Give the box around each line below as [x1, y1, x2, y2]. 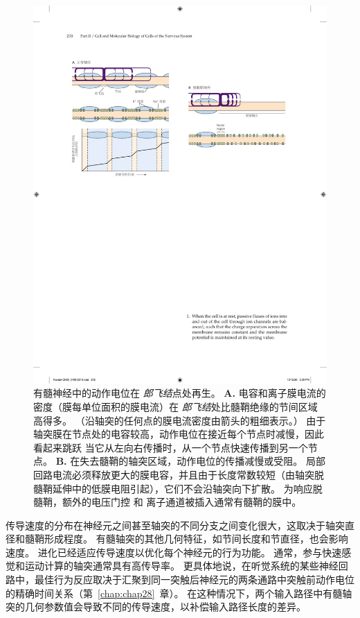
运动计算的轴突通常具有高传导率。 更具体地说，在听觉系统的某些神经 [24, 558, 339, 573]
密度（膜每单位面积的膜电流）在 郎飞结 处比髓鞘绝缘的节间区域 [33, 399, 318, 413]
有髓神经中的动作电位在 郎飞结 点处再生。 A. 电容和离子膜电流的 [33, 386, 326, 400]
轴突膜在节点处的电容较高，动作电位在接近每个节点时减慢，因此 [33, 427, 324, 441]
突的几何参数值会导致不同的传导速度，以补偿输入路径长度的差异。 [6, 599, 306, 614]
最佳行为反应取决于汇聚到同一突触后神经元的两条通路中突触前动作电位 [34, 572, 354, 587]
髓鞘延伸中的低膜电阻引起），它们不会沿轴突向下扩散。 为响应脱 [33, 481, 323, 495]
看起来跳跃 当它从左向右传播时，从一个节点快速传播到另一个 [33, 440, 308, 454]
